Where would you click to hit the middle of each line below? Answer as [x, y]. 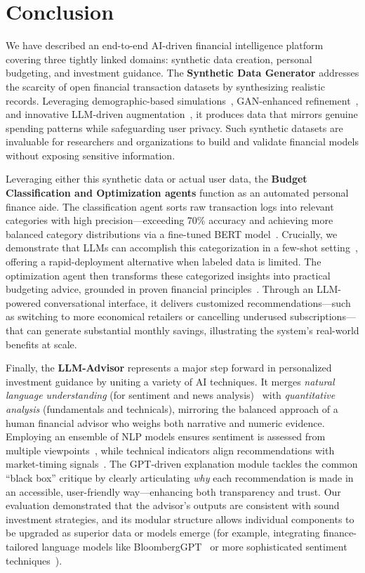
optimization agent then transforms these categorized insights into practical [168, 275]
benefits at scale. [41, 344]
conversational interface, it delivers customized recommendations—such [197, 302]
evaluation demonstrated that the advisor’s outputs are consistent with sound [173, 505]
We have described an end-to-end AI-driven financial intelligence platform [165, 45]
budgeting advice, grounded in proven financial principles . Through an [160, 289]
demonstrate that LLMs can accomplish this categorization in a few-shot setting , [182, 248]
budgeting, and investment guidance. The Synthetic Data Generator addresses [182, 73]
